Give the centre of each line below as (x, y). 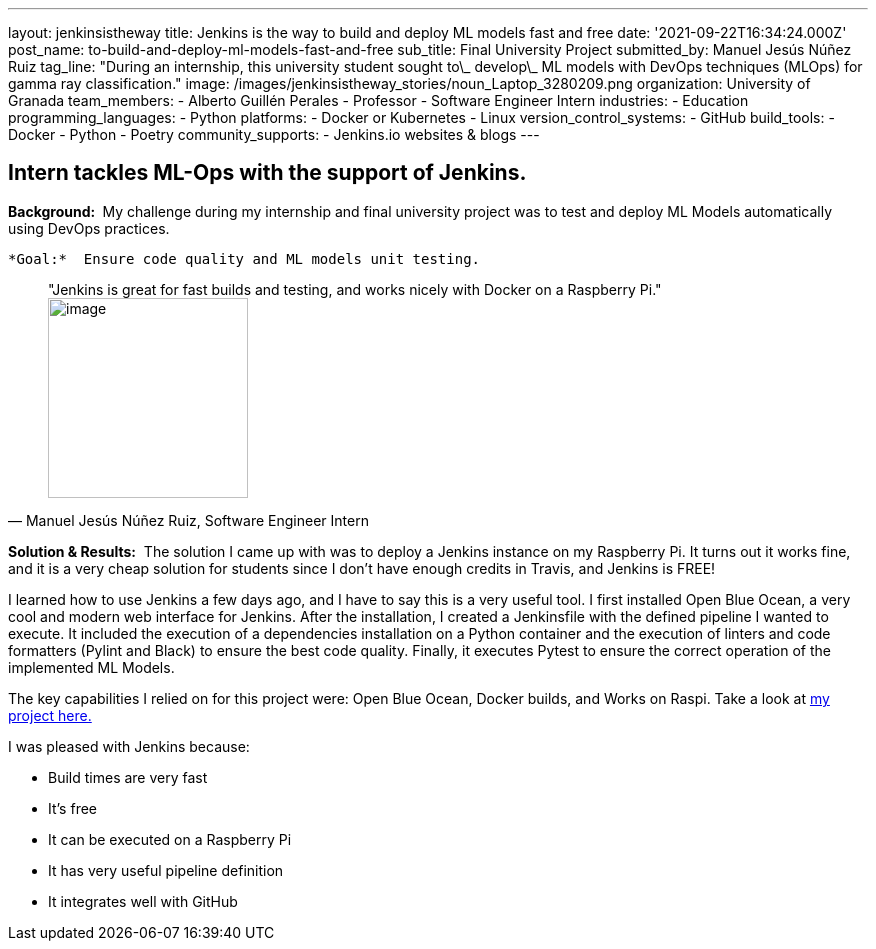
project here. (50, 715)
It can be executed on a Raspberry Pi (170, 839)
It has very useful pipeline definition (166, 870)
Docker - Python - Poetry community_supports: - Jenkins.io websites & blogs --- (274, 134)
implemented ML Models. (91, 667)
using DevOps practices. (89, 228)
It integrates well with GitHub (143, 901)
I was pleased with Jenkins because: (129, 746)
